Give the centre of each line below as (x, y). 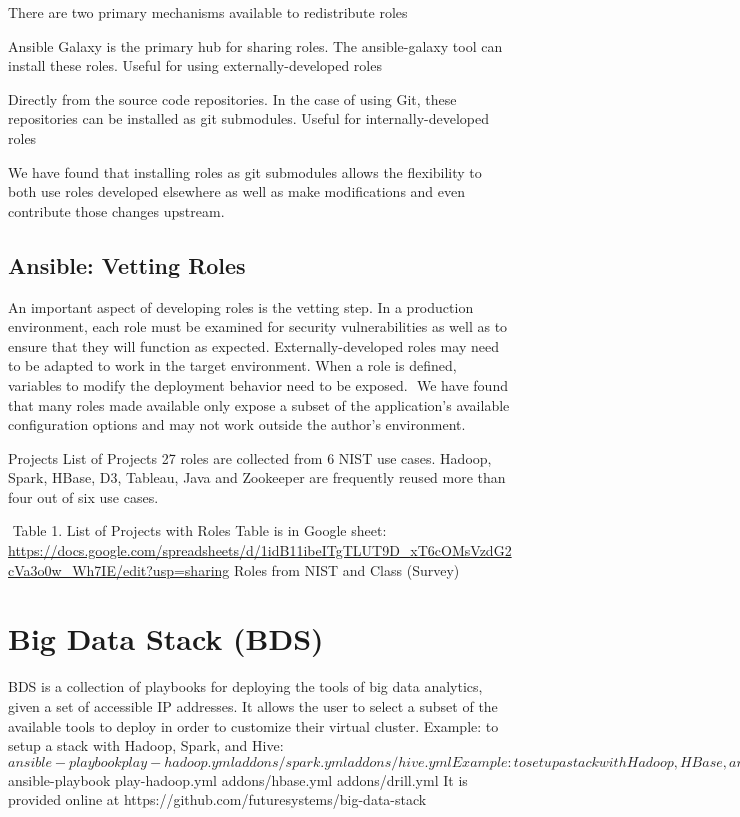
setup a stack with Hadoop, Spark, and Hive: (146, 745)
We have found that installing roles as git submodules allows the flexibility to (245, 171)
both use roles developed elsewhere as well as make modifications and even (237, 191)
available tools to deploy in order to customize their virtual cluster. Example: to (253, 725)
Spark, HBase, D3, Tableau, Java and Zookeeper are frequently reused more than (257, 477)
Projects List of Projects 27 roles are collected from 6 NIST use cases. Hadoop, (250, 457)
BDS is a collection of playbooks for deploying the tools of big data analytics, (245, 686)
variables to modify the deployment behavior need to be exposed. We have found (258, 384)
